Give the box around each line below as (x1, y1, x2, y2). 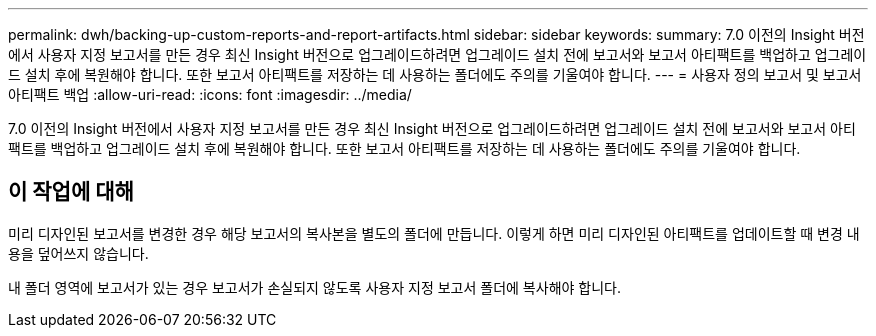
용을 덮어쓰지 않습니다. (8, 244, 149, 262)
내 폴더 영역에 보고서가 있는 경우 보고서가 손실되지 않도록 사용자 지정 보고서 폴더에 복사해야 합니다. (8, 278, 621, 296)
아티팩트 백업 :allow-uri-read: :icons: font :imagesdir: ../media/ (8, 86, 412, 103)
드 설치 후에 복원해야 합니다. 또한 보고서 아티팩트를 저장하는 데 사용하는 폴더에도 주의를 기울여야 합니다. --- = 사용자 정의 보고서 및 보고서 (8, 66, 862, 83)
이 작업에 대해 (8, 179, 134, 205)
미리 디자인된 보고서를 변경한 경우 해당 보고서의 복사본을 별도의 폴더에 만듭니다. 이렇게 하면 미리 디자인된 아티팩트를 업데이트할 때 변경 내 (8, 224, 860, 242)
